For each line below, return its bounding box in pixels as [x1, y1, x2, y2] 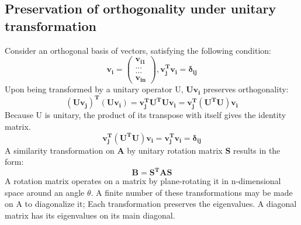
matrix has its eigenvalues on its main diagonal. [5, 209, 175, 221]
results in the [233, 144, 281, 156]
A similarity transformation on [5, 144, 115, 156]
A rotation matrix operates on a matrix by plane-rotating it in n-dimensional [5, 175, 281, 187]
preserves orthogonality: [203, 83, 289, 95]
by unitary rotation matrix [127, 144, 223, 156]
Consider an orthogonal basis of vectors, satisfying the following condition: [5, 44, 272, 56]
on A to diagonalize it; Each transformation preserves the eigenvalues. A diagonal [5, 198, 297, 210]
